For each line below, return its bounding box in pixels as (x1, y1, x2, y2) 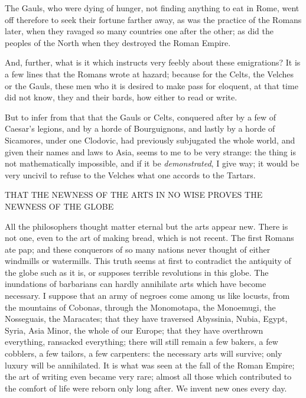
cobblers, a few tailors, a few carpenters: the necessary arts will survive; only (5, 347, 282, 360)
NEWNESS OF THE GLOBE (5, 200, 114, 212)
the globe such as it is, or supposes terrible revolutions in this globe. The (5, 266, 269, 278)
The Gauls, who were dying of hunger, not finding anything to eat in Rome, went (5, 2, 300, 14)
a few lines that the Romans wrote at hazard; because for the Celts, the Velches (5, 67, 294, 80)
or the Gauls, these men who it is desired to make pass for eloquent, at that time (5, 79, 298, 92)
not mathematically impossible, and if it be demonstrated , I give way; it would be (5, 157, 300, 169)
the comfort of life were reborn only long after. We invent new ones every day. (5, 381, 287, 394)
